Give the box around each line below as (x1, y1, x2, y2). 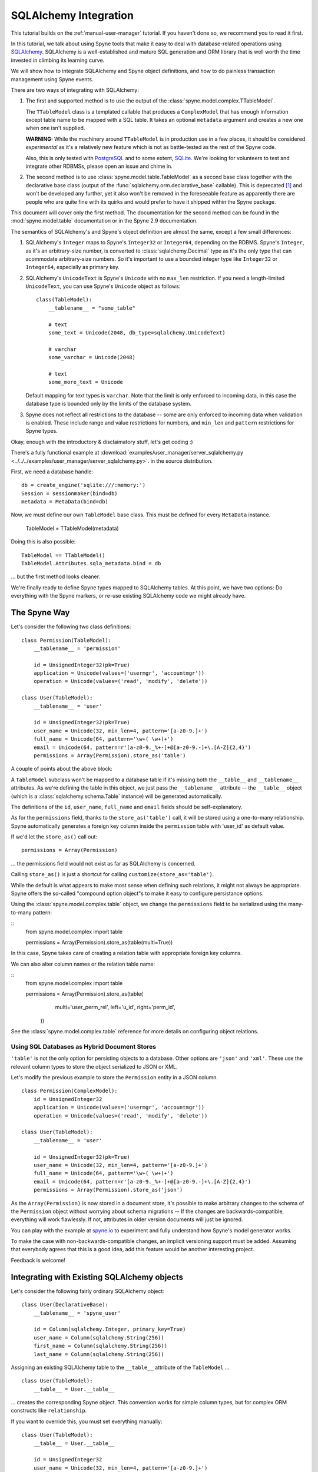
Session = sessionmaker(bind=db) (21, 490, 118, 497)
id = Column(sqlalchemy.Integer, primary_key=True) (33, 1326, 186, 1333)
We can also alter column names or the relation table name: (11, 960, 155, 967)
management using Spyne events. (11, 75, 94, 82)
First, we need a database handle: (11, 468, 94, 475)
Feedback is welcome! (11, 1256, 66, 1264)
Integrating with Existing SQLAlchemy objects (11, 1272, 184, 1282)
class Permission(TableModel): (21, 636, 112, 644)
